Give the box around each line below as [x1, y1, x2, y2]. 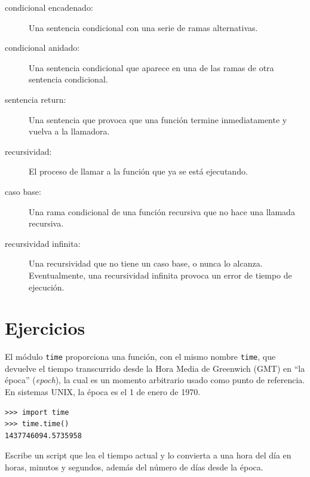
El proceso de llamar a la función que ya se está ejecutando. [29, 165, 248, 178]
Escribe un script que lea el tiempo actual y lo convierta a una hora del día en [5, 449, 291, 461]
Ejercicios [5, 316, 85, 340]
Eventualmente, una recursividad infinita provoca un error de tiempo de [29, 268, 292, 281]
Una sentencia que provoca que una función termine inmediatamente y [29, 113, 287, 126]
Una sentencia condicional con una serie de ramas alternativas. [29, 21, 258, 33]
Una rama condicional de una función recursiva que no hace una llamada [29, 205, 295, 218]
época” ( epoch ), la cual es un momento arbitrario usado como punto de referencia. [5, 374, 305, 386]
